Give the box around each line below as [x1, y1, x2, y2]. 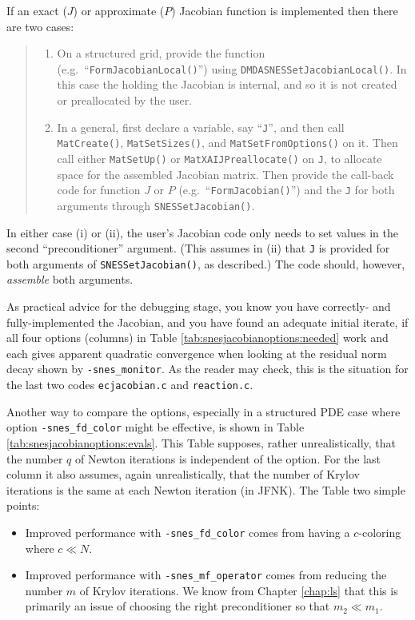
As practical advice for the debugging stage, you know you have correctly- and [6, 298, 391, 314]
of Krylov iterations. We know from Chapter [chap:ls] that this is [79, 582, 398, 598]
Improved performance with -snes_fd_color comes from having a [25, 523, 350, 540]
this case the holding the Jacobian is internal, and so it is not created [57, 76, 397, 93]
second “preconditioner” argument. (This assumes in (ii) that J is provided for [6, 240, 390, 256]
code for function [57, 181, 141, 198]
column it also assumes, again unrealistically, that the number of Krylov [6, 466, 360, 483]
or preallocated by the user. [57, 92, 193, 109]
